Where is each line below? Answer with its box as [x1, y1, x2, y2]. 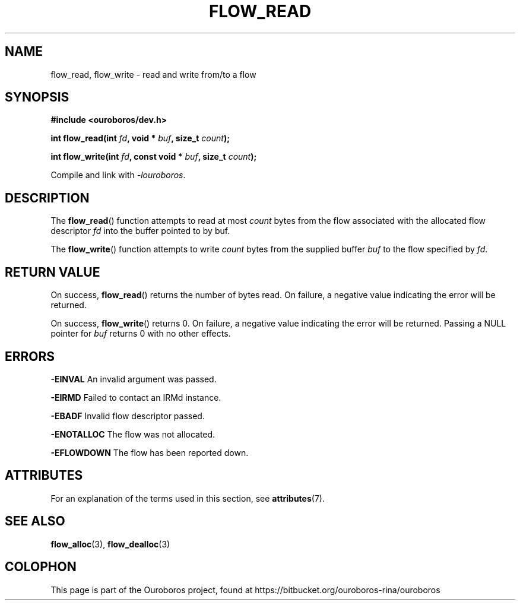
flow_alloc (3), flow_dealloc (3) [50, 539, 170, 549]
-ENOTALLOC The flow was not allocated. [50, 429, 215, 439]
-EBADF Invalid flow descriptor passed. [50, 410, 205, 421]
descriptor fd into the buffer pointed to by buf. [50, 226, 230, 236]
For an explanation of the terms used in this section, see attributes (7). [50, 493, 325, 503]
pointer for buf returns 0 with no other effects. [50, 328, 231, 339]
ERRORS [5, 349, 55, 364]
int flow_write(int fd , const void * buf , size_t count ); [50, 151, 257, 162]
